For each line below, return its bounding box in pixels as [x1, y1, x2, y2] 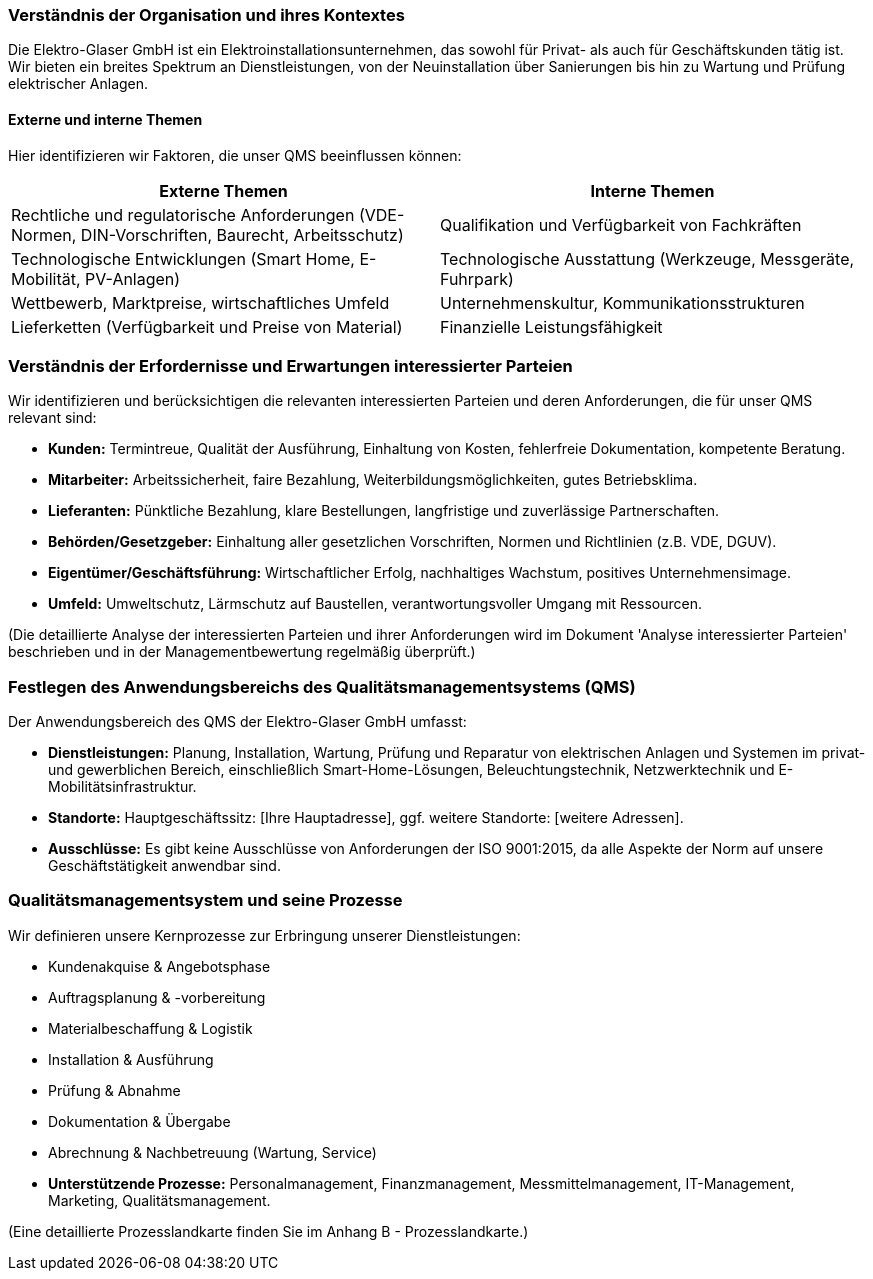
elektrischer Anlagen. [8, 75, 149, 93]
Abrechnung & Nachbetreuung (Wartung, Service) [48, 1143, 377, 1161]
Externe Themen [159, 180, 288, 201]
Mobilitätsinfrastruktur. [48, 778, 197, 796]
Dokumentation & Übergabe [48, 1112, 231, 1130]
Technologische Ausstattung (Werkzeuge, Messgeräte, [440, 248, 855, 269]
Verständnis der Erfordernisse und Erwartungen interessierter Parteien [8, 355, 573, 376]
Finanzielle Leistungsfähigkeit [440, 316, 663, 337]
